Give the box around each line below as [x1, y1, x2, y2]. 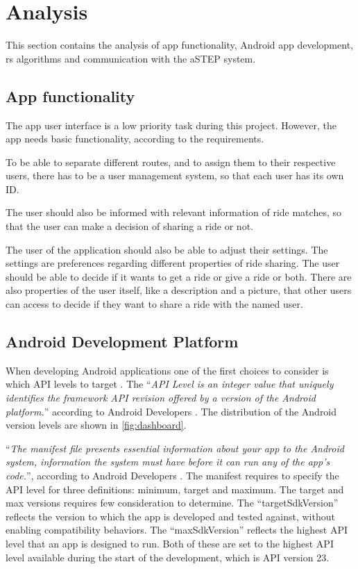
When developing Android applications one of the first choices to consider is [6, 363, 329, 377]
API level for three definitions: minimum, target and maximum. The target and [6, 481, 344, 496]
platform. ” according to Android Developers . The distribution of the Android [6, 404, 337, 418]
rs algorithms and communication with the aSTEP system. [6, 51, 256, 65]
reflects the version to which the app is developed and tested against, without [6, 509, 335, 523]
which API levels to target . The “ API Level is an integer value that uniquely [6, 377, 334, 391]
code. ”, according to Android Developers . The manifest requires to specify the [6, 468, 339, 482]
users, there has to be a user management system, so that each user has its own [6, 168, 344, 183]
